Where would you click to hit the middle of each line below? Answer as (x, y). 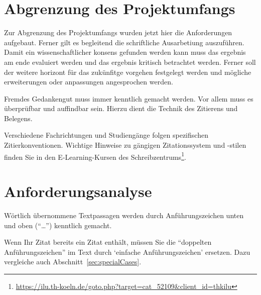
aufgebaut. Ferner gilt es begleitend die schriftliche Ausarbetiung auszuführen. (124, 42)
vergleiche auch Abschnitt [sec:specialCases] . (73, 262)
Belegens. (18, 118)
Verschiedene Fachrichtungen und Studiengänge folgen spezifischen (106, 135)
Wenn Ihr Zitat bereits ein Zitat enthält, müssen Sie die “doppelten (108, 242)
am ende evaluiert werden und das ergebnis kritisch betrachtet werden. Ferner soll (130, 62)
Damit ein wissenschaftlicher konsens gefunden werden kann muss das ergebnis (125, 52)
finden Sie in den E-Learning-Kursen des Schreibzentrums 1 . (95, 156)
